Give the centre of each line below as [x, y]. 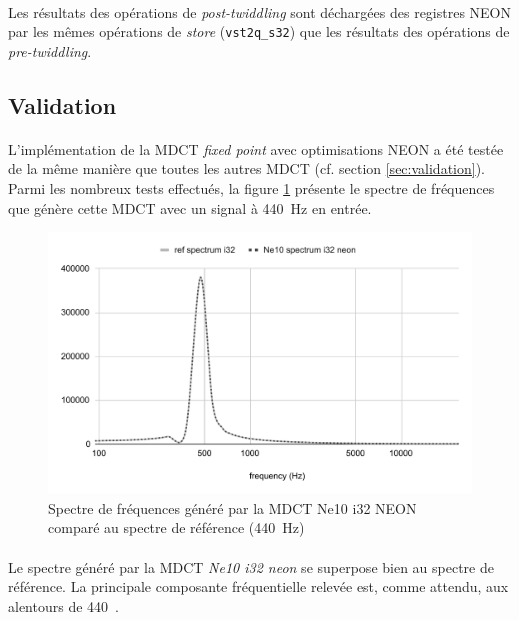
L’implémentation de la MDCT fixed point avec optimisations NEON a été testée [256, 148]
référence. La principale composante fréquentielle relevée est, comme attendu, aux [258, 586]
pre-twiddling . [50, 50]
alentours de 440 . [63, 605]
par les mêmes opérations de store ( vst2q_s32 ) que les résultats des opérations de [259, 31]
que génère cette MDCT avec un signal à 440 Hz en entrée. [190, 207]
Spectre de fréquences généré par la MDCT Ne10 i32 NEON [232, 507]
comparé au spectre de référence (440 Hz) [176, 527]
